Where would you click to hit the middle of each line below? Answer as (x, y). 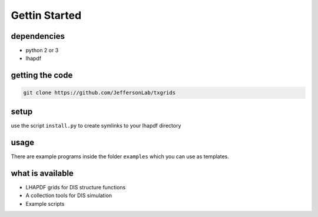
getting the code (42, 76)
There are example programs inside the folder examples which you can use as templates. (120, 156)
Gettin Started (46, 15)
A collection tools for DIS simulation (69, 196)
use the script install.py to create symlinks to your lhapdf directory (96, 125)
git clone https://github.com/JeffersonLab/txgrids (100, 93)
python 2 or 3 (42, 51)
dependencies (38, 36)
